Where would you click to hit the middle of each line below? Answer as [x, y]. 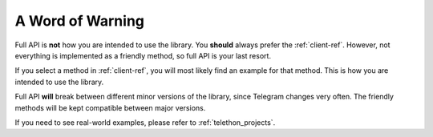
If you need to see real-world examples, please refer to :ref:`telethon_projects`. [145, 122]
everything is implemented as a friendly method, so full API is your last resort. [143, 55]
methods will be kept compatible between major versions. [110, 107]
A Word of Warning [79, 21]
